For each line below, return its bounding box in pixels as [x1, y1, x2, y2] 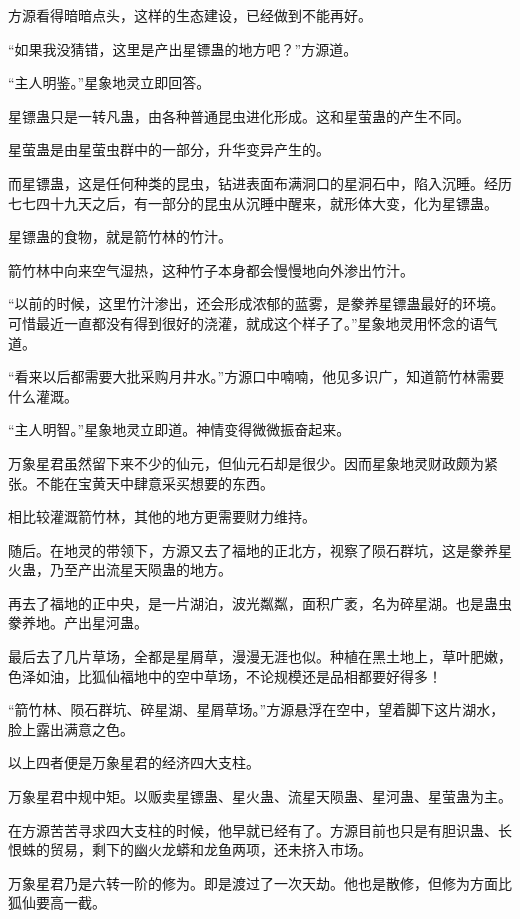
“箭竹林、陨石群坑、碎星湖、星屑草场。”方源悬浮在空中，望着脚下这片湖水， [8, 699, 505, 720]
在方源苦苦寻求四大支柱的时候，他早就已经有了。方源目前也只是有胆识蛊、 [8, 819, 498, 840]
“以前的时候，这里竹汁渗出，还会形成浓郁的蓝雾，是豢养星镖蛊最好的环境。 [8, 293, 505, 314]
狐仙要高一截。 [8, 892, 106, 913]
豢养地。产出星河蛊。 [8, 612, 148, 633]
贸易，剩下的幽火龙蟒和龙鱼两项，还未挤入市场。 [49, 839, 372, 860]
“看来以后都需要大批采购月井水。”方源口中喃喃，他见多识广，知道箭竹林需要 [8, 366, 505, 387]
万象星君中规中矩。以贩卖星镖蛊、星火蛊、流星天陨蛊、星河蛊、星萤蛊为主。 [8, 786, 512, 807]
